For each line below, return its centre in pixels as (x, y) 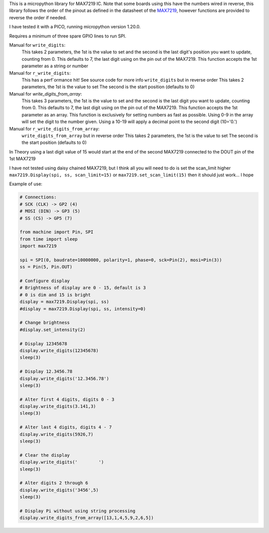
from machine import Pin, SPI (57, 232)
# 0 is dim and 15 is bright (55, 295)
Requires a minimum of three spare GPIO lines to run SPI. (68, 36)
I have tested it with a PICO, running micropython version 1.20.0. (75, 27)
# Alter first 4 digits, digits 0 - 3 (67, 399)
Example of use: (26, 184)
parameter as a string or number (55, 66)
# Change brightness (45, 323)
